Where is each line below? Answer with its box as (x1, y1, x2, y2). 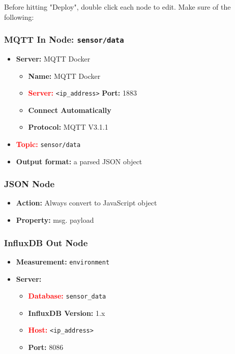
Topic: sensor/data (16, 139, 81, 149)
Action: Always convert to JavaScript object (16, 197, 157, 208)
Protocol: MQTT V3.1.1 (28, 122, 108, 132)
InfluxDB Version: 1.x (28, 307, 105, 318)
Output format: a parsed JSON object (16, 156, 142, 166)
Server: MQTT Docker (16, 53, 91, 64)
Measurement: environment (16, 256, 110, 267)
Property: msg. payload (16, 215, 94, 225)
